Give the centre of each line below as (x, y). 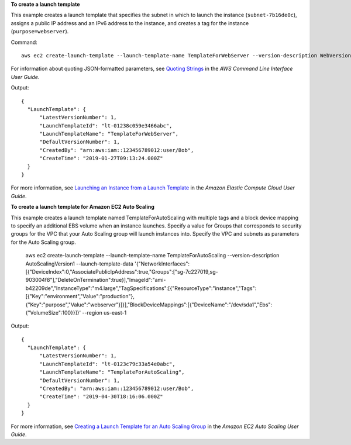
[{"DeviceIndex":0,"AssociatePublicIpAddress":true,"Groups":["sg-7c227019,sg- (122, 271)
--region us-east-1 (104, 312)
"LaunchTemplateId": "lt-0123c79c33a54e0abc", (107, 364)
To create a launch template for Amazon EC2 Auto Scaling (83, 207)
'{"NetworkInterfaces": (162, 264)
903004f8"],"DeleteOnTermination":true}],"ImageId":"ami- (96, 280)
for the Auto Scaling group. (43, 242)
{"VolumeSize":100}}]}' (53, 312)
